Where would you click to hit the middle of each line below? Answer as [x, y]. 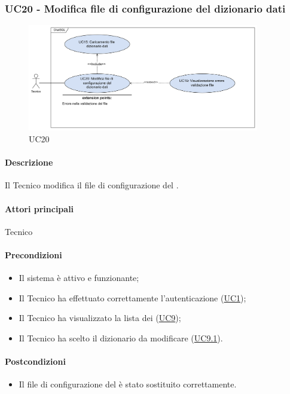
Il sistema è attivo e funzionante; [79, 278]
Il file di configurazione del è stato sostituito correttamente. [128, 384]
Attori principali [39, 208]
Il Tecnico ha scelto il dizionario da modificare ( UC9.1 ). [121, 338]
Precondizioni [33, 255]
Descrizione [29, 162]
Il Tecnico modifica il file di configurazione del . [92, 185]
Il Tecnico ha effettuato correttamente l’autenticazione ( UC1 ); [132, 297]
